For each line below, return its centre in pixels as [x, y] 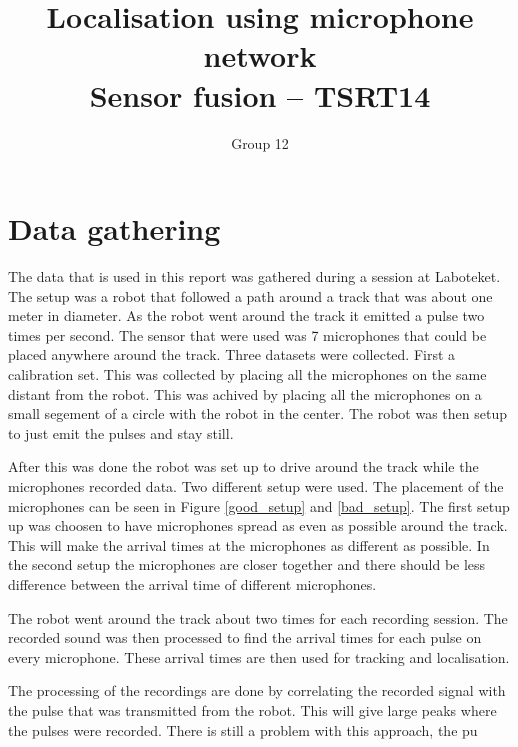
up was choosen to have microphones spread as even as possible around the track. [258, 525]
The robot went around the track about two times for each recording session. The [258, 617]
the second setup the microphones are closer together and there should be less [247, 564]
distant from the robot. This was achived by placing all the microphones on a [245, 393]
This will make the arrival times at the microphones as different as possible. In [249, 544]
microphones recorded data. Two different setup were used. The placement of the [256, 485]
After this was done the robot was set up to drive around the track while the [243, 466]
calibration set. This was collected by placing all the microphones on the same [247, 374]
